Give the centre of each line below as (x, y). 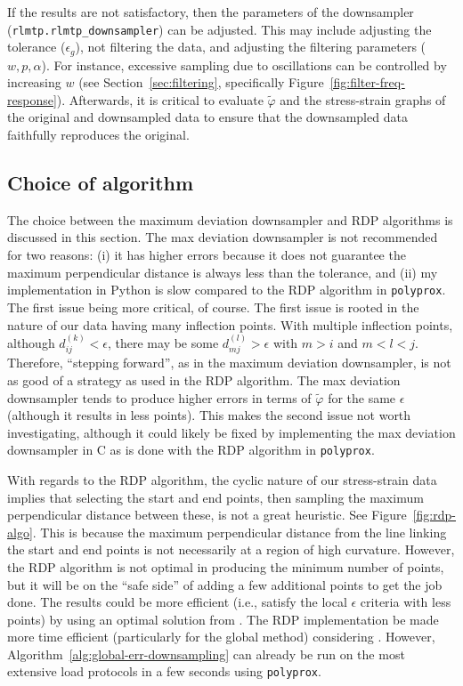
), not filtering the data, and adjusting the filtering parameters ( (251, 47)
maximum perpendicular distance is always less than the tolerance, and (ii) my (223, 272)
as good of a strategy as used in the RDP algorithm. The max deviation (204, 379)
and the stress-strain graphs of (363, 99)
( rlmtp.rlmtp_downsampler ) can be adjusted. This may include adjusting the (219, 29)
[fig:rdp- (434, 515)
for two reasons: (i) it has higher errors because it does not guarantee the (207, 255)
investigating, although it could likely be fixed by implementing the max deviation (231, 432)
